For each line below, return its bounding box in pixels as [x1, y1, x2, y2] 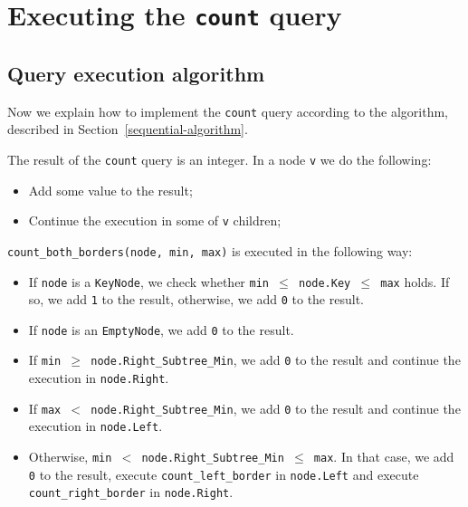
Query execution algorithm [7, 59, 265, 87]
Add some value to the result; [28, 180, 193, 199]
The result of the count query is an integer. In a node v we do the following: [7, 149, 432, 168]
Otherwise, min [28, 447, 112, 466]
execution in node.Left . [28, 416, 163, 435]
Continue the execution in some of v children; [28, 211, 282, 230]
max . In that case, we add [313, 447, 454, 466]
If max [28, 398, 62, 417]
